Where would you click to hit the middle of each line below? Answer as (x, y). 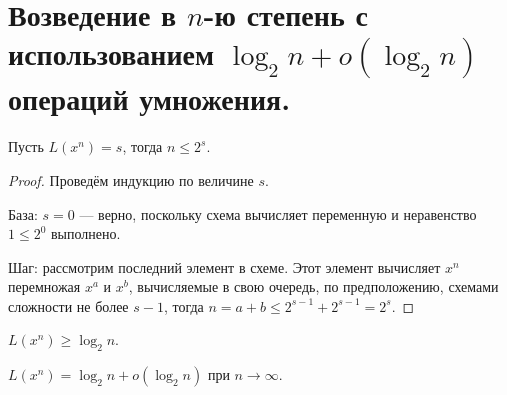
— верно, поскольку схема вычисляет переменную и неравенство (278, 213)
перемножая (44, 286)
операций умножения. (149, 98)
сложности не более (68, 305)
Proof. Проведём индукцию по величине (131, 179)
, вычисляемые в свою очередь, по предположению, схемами (313, 286)
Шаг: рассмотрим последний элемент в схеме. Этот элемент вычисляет (224, 266)
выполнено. (86, 233)
